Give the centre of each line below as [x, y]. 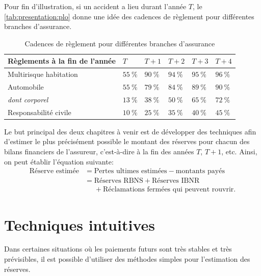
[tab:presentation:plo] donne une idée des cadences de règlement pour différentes [129, 16]
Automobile [26, 87]
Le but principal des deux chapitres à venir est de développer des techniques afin [130, 131]
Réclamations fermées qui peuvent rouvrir [168, 190]
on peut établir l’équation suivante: [59, 161]
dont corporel [28, 99]
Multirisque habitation [43, 74]
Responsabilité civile [40, 112]
